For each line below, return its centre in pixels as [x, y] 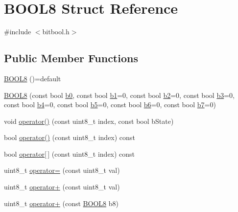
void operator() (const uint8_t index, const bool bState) [89, 121]
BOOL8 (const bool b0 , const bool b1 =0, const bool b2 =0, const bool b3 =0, [119, 95]
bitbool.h [56, 32]
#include [18, 32]
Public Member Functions [71, 58]
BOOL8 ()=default [33, 78]
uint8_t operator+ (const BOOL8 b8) [61, 203]
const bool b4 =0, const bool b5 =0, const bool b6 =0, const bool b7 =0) [110, 105]
